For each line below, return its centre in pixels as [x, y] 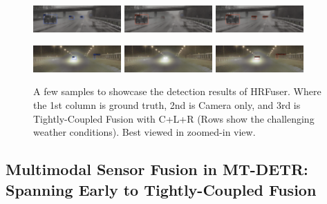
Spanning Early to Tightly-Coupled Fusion [161, 189]
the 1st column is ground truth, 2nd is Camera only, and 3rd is [167, 105]
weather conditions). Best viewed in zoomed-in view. [144, 132]
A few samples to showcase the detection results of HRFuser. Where [177, 91]
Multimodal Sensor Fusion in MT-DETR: [157, 169]
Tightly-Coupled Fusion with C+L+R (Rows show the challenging [174, 118]
